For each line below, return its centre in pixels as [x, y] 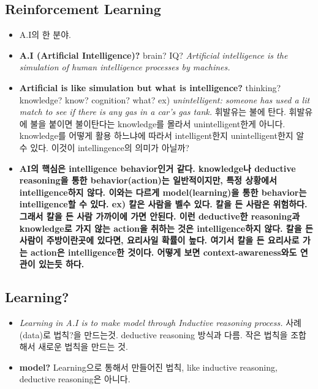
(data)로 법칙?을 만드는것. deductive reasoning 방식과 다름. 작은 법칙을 [153, 334]
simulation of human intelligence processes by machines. [125, 67]
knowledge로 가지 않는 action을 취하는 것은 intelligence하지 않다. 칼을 [161, 228]
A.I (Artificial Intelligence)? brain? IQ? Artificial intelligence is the [153, 55]
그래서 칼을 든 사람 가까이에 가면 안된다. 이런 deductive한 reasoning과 [160, 216]
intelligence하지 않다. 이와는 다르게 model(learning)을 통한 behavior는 [163, 192]
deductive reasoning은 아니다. [75, 379]
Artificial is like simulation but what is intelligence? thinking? [150, 87]
